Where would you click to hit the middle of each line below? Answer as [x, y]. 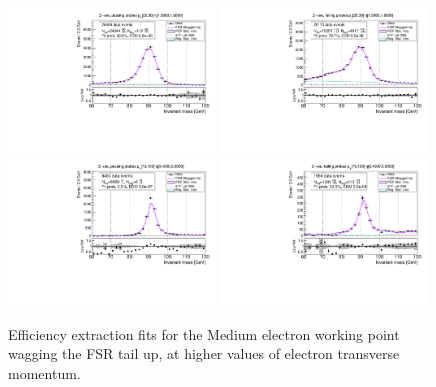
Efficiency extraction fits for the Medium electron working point [204, 333]
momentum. [44, 373]
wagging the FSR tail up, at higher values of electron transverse [204, 353]
